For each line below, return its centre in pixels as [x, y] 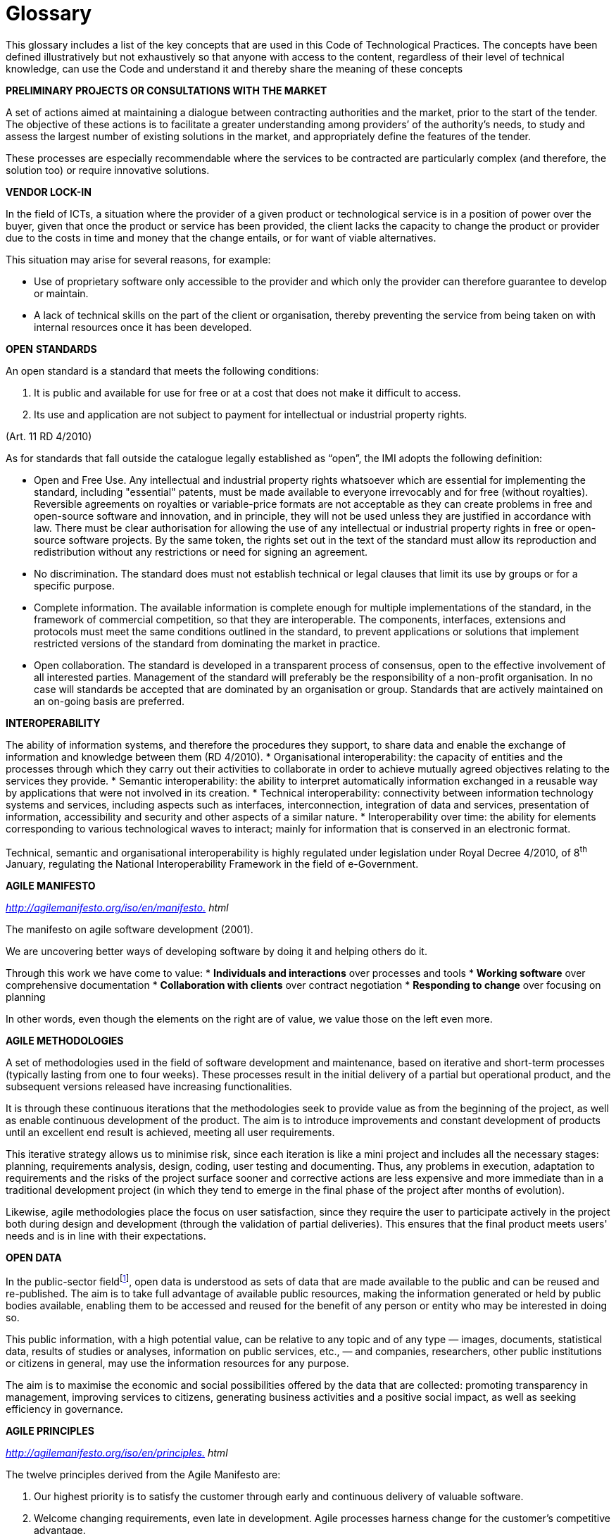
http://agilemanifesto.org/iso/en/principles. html [117, 1453]
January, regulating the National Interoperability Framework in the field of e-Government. [212, 864]
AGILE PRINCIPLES [50, 1431]
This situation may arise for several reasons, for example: [138, 259]
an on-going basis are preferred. [109, 701]
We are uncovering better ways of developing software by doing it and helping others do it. [216, 952]
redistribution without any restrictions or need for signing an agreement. [201, 551]
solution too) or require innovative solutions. [108, 170]
